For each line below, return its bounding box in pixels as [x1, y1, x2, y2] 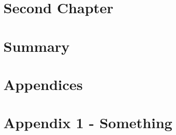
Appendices [3, 74, 83, 94]
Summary [3, 36, 70, 56]
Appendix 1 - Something [3, 112, 173, 133]
